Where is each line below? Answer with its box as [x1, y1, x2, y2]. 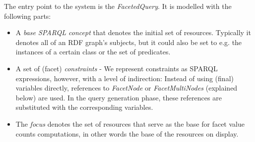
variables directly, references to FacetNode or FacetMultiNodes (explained [15, 83, 238, 93]
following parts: [4, 10, 51, 21]
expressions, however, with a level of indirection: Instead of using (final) [15, 73, 234, 83]
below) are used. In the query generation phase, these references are [15, 92, 222, 102]
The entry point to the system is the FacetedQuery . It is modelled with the [4, 1, 232, 11]
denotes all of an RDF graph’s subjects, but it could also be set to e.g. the [15, 37, 242, 47]
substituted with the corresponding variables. [15, 102, 153, 112]
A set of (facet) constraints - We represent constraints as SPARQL [15, 63, 218, 73]
